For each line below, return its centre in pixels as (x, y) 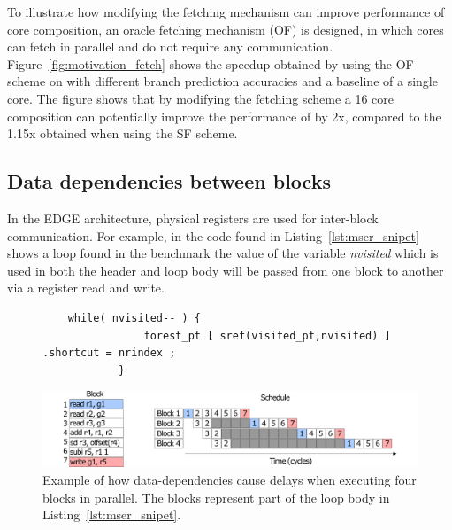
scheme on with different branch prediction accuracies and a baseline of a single (222, 81)
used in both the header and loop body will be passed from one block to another (226, 270)
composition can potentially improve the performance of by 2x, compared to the (224, 116)
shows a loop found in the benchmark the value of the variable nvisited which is (223, 253)
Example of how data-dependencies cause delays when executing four (230, 480)
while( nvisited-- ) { (134, 318)
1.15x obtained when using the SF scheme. (123, 133)
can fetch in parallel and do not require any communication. (170, 47)
